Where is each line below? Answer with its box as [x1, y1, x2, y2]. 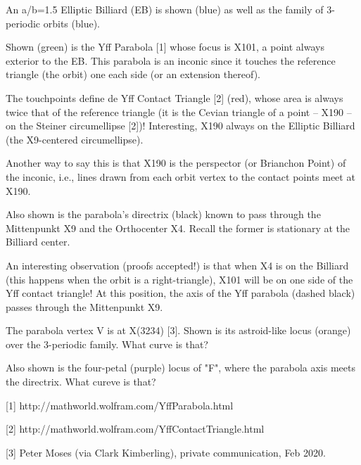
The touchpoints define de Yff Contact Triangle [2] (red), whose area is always [6, 90, 343, 105]
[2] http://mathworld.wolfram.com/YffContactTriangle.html [6, 421, 265, 436]
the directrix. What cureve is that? [6, 374, 156, 389]
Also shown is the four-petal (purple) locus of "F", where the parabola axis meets [6, 360, 355, 375]
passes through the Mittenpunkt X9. [6, 299, 163, 314]
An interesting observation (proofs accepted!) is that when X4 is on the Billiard [6, 257, 349, 272]
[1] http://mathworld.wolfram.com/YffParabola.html [6, 397, 234, 412]
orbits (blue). [43, 15, 100, 30]
